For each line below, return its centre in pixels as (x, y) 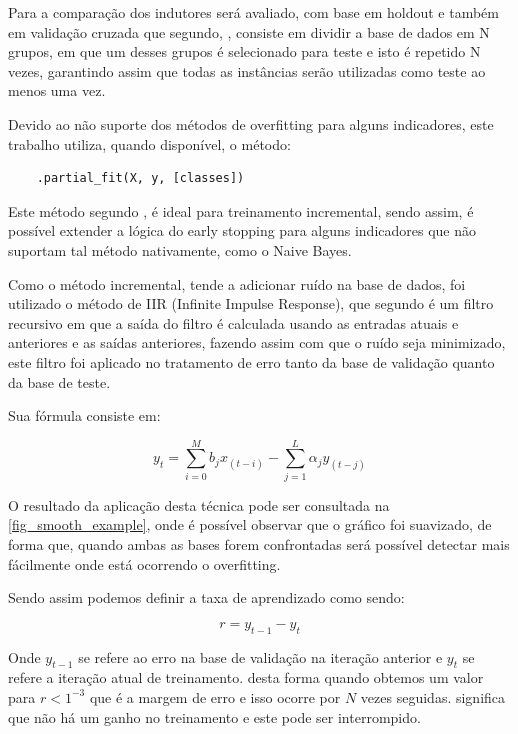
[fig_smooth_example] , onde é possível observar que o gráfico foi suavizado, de (250, 524)
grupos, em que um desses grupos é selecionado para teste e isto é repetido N (244, 51)
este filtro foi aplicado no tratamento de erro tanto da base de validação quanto (251, 361)
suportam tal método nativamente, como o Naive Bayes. (180, 249)
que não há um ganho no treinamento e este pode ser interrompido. (214, 716)
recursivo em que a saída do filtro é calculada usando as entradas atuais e (233, 322)
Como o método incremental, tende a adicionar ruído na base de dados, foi (237, 283)
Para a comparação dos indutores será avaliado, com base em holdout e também (253, 12)
